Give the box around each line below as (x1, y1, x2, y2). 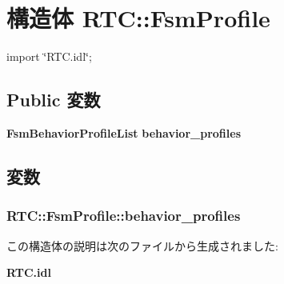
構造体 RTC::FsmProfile (6, 2, 270, 34)
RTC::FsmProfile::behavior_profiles (6, 206, 241, 226)
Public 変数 (6, 87, 101, 112)
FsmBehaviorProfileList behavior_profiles (6, 124, 241, 141)
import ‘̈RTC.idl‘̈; (6, 48, 92, 65)
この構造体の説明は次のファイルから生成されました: (6, 237, 278, 254)
